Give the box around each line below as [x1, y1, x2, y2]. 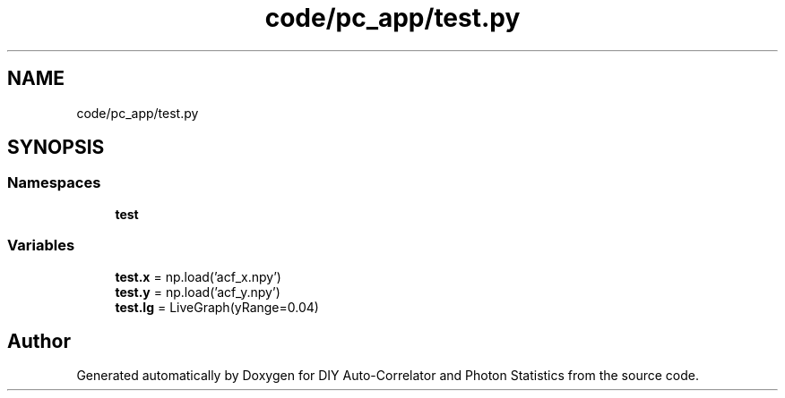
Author [7, 329, 71, 352]
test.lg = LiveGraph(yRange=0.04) [115, 299, 319, 315]
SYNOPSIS [7, 136, 105, 159]
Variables [7, 236, 75, 255]
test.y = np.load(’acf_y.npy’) [115, 284, 280, 300]
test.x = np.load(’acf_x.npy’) [115, 268, 281, 284]
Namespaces [7, 174, 101, 192]
